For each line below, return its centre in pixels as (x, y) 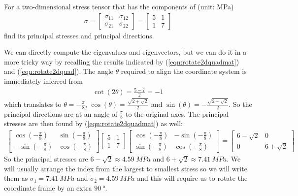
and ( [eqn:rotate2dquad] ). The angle (59, 71)
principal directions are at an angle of (61, 114)
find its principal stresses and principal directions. (79, 35)
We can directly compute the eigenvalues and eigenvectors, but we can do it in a (125, 52)
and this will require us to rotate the (192, 178)
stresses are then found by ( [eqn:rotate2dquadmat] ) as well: (93, 123)
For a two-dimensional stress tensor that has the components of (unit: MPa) (119, 6)
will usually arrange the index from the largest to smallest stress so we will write (126, 168)
